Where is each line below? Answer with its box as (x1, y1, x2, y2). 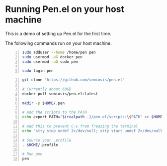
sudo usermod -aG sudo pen (22, 59, 78, 64)
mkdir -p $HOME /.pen (22, 101, 65, 106)
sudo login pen (22, 68, 54, 73)
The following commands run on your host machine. (5, 40, 112, 46)
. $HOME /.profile (22, 142, 58, 148)
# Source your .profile (22, 138, 72, 143)
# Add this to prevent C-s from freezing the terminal (22, 124, 138, 129)
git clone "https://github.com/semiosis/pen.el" (22, 77, 125, 83)
